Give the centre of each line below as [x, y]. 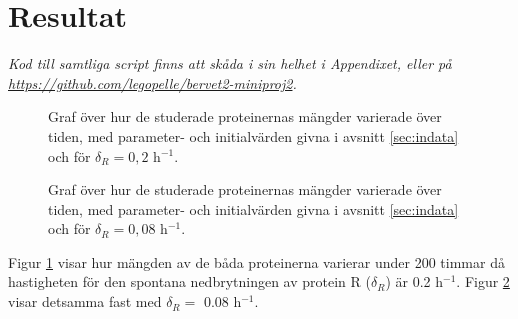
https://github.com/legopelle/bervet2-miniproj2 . [152, 82]
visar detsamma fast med [85, 301]
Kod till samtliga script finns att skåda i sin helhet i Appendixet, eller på [230, 63]
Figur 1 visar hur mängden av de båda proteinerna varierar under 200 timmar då [256, 261]
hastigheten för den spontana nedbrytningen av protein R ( [189, 281]
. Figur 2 [483, 281]
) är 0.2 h [414, 281]
